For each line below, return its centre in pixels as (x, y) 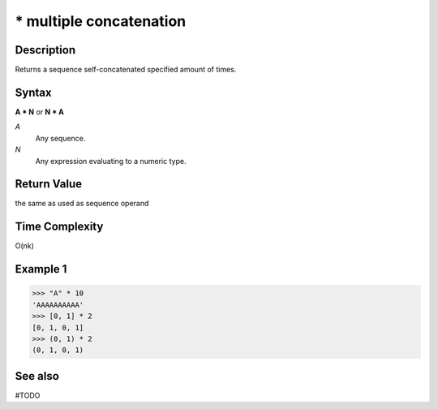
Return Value (49, 184)
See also (37, 376)
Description (45, 50)
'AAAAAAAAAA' (58, 305)
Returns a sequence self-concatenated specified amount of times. (126, 70)
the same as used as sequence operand (82, 204)
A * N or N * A (39, 112)
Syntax (33, 92)
